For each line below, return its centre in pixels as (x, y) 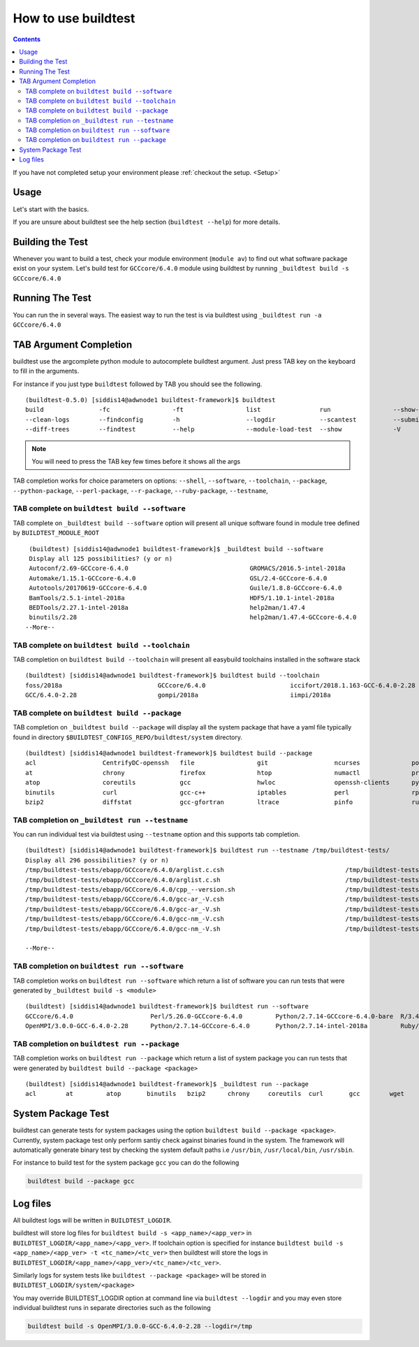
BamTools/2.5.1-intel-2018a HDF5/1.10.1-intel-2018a (182, 598)
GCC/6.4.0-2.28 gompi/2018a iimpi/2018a (178, 695)
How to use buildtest (74, 18)
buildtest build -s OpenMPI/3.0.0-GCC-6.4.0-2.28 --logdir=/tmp (140, 1326)
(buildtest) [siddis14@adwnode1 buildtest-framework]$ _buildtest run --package (167, 1084)
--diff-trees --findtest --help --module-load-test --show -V (213, 429)
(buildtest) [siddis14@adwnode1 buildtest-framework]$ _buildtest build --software (176, 549)
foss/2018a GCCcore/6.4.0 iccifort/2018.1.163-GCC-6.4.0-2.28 (220, 685)
